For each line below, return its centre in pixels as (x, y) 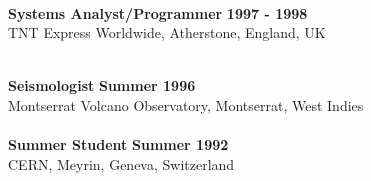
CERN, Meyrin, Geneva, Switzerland (121, 163)
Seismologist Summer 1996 (102, 85)
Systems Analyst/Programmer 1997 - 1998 (158, 12)
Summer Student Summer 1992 (118, 144)
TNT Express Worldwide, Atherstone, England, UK (167, 32)
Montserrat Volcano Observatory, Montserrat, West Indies (186, 104)
